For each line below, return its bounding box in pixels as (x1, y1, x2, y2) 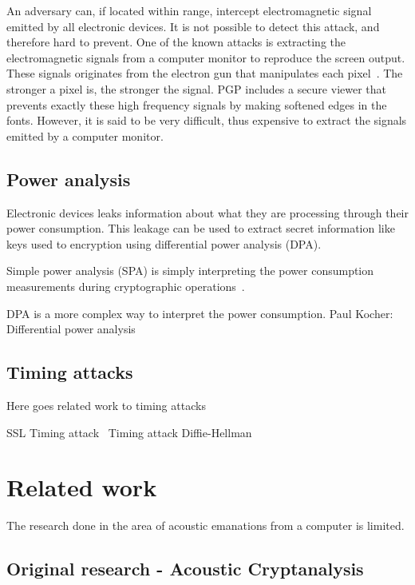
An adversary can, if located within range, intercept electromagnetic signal (6, 2, 372, 18)
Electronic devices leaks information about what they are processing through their (6, 204, 409, 221)
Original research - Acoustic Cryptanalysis (6, 556, 364, 581)
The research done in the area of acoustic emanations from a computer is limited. (6, 517, 405, 534)
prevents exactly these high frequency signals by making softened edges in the (6, 96, 387, 113)
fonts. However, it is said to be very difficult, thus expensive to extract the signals (6, 112, 407, 129)
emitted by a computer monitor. (6, 127, 164, 144)
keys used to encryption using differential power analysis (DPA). (6, 235, 322, 252)
